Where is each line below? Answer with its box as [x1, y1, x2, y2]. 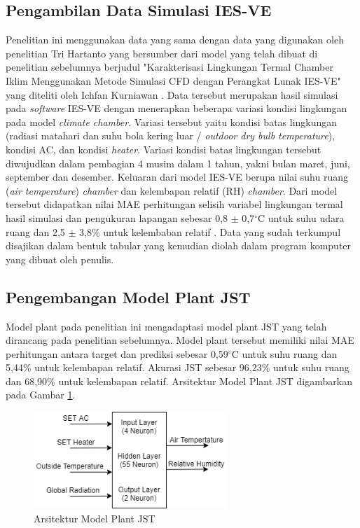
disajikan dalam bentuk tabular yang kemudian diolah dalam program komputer [6, 238, 352, 253]
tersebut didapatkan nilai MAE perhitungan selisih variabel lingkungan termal [6, 197, 343, 211]
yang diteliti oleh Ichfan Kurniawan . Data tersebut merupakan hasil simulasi [6, 87, 338, 102]
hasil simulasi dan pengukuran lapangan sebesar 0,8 [6, 210, 228, 225]
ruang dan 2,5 [6, 224, 65, 239]
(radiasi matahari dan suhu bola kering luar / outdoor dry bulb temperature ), [6, 128, 335, 143]
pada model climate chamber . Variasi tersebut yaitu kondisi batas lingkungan [6, 114, 338, 129]
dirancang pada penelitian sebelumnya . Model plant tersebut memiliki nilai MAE [6, 333, 354, 347]
